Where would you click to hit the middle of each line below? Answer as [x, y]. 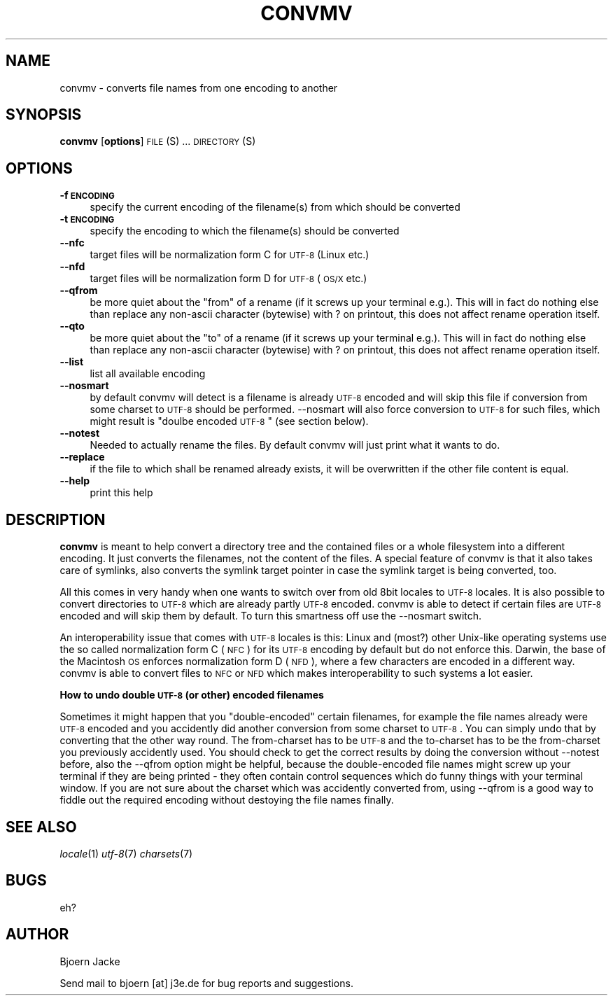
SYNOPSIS [44, 115]
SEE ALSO [41, 827]
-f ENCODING [87, 195]
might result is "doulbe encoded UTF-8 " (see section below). [229, 421]
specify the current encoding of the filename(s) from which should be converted [275, 207]
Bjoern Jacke [90, 961]
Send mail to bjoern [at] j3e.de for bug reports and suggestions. [206, 983]
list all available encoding [148, 374]
